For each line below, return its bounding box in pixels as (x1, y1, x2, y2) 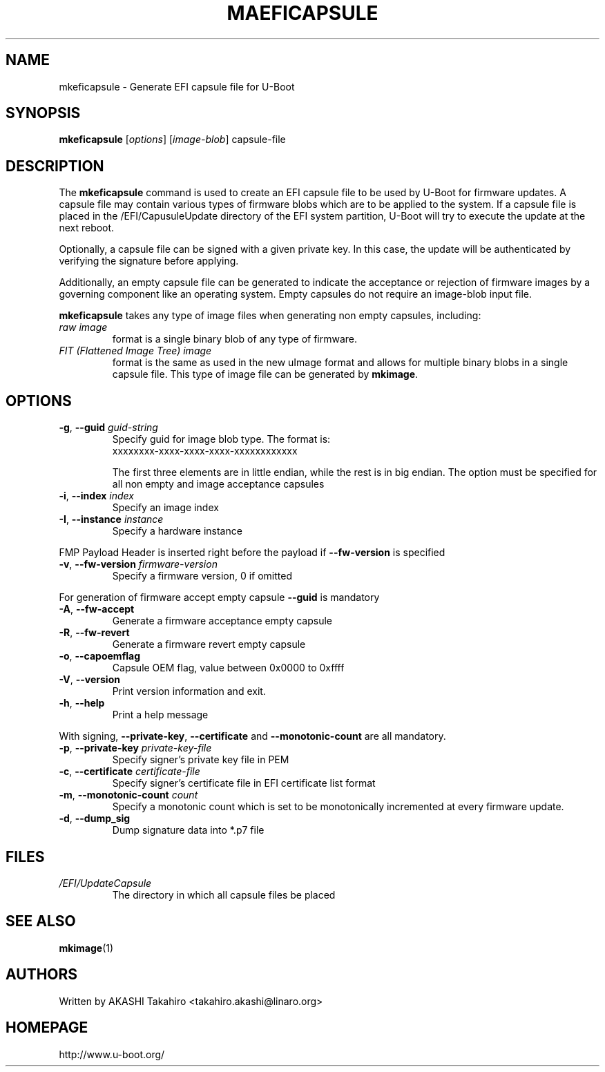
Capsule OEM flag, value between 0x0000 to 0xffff (112, 662, 345, 674)
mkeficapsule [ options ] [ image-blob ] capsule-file (59, 133, 286, 146)
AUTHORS (6, 966, 78, 984)
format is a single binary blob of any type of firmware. (112, 333, 358, 345)
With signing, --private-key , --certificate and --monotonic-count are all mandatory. (59, 730, 446, 743)
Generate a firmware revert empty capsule (112, 638, 306, 651)
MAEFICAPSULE (227, 1, 378, 25)
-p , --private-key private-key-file (59, 742, 212, 754)
